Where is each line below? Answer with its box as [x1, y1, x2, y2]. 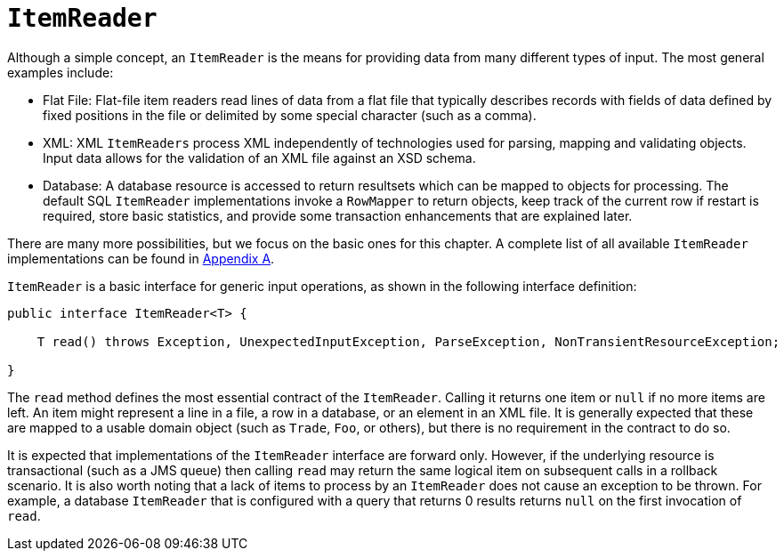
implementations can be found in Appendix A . [7, 250, 275, 266]
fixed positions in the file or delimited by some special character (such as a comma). [43, 107, 537, 123]
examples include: [7, 64, 114, 80]
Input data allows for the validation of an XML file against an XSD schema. [43, 150, 476, 166]
